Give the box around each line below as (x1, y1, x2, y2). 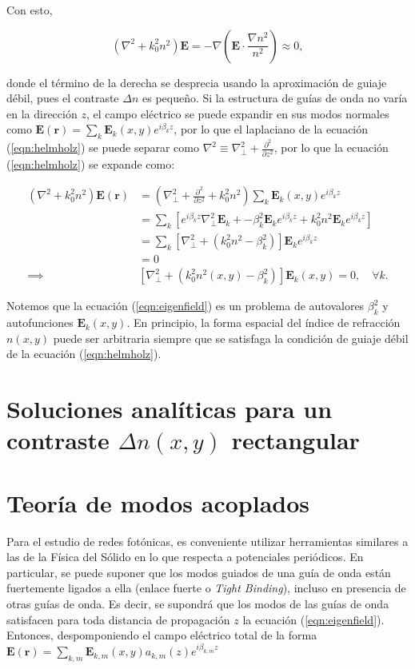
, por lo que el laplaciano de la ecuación (174, 121, 369, 137)
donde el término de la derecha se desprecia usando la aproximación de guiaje (6, 74, 387, 90)
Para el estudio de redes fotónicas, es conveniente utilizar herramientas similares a (6, 532, 409, 549)
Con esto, (6, 2, 53, 18)
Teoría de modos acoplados (6, 486, 310, 519)
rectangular (231, 424, 360, 456)
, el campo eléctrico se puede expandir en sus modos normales (86, 105, 389, 121)
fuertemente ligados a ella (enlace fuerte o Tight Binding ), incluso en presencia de (6, 579, 406, 596)
